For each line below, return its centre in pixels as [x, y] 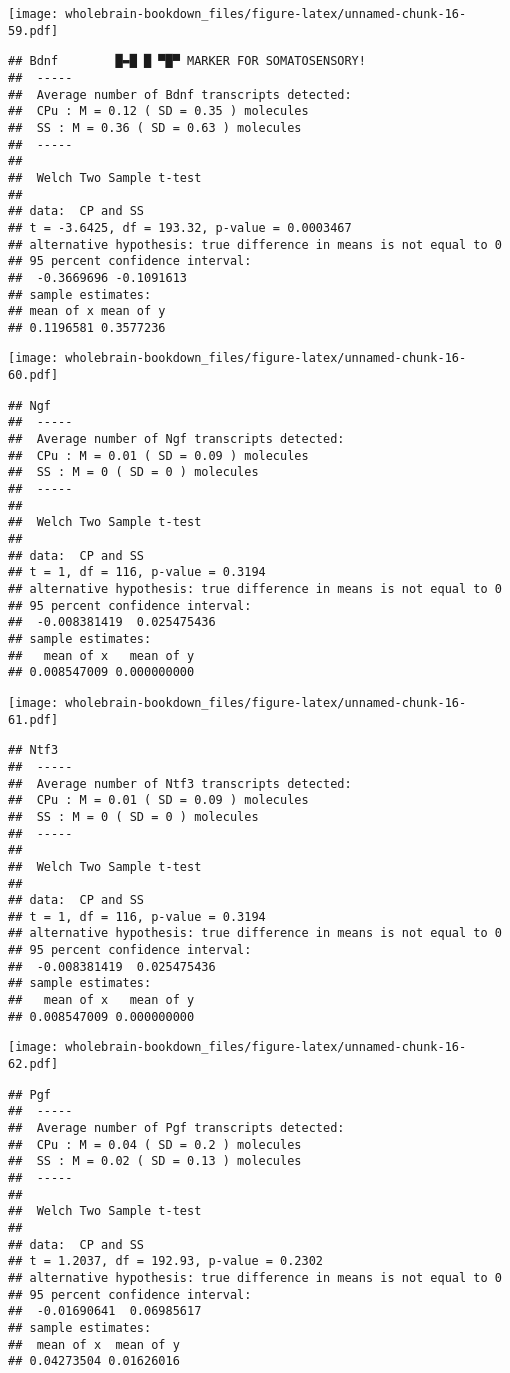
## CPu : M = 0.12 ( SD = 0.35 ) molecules [158, 111]
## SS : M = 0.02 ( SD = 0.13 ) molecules [155, 1161]
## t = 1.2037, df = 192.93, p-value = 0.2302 [165, 1261]
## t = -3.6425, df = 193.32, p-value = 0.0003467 [180, 227]
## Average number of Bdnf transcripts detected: [180, 94]
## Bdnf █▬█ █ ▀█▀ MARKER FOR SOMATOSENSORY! [187, 61]
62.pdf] [33, 1064]
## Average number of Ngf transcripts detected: [176, 439]
